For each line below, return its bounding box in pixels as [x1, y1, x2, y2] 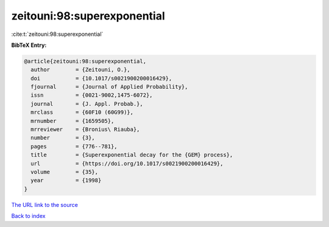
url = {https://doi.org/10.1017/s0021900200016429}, [30, 160, 224, 167]
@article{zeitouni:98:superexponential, [24, 58, 146, 65]
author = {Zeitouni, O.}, [30, 66, 130, 73]
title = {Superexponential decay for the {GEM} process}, [30, 152, 233, 158]
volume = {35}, [30, 169, 99, 175]
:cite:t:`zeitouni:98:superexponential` [11, 30, 104, 38]
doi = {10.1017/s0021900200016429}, [30, 75, 172, 82]
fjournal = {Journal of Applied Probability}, [30, 83, 188, 91]
